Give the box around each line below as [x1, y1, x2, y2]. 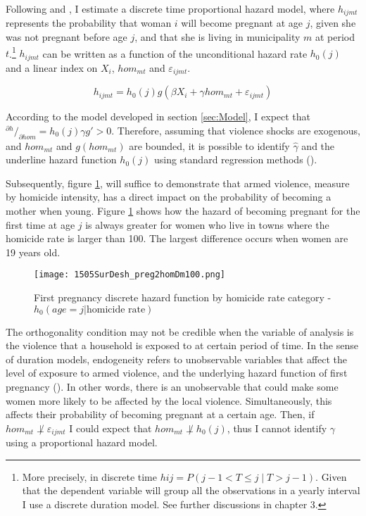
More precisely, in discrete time [22, 469, 157, 484]
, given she [310, 15, 356, 30]
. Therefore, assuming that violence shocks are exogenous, [111, 122, 360, 137]
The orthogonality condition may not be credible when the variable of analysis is [6, 324, 354, 339]
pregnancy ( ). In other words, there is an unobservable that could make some [6, 379, 339, 394]
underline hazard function [6, 152, 117, 167]
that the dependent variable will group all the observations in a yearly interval [22, 483, 360, 498]
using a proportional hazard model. [6, 435, 158, 450]
